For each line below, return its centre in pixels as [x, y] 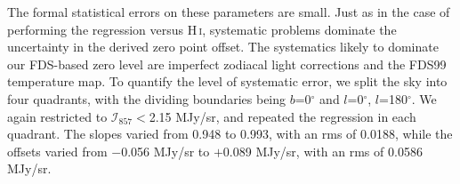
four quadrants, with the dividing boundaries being [147, 98]
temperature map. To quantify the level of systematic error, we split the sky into [227, 81]
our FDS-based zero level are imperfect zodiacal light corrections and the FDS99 [227, 64]
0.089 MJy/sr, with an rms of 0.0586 [323, 151]
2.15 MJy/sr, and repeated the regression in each [282, 116]
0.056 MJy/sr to [165, 151]
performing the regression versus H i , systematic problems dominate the [202, 29]
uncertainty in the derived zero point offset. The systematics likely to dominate [223, 47]
